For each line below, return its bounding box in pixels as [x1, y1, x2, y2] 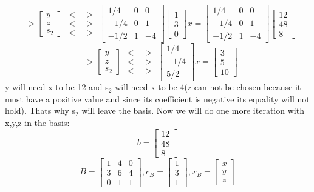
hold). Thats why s [5, 104, 76, 117]
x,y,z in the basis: [5, 116, 70, 128]
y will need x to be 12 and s [5, 81, 109, 93]
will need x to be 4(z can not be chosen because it [115, 81, 301, 93]
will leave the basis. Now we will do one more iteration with [81, 104, 304, 117]
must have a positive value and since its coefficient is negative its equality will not [5, 92, 310, 105]
